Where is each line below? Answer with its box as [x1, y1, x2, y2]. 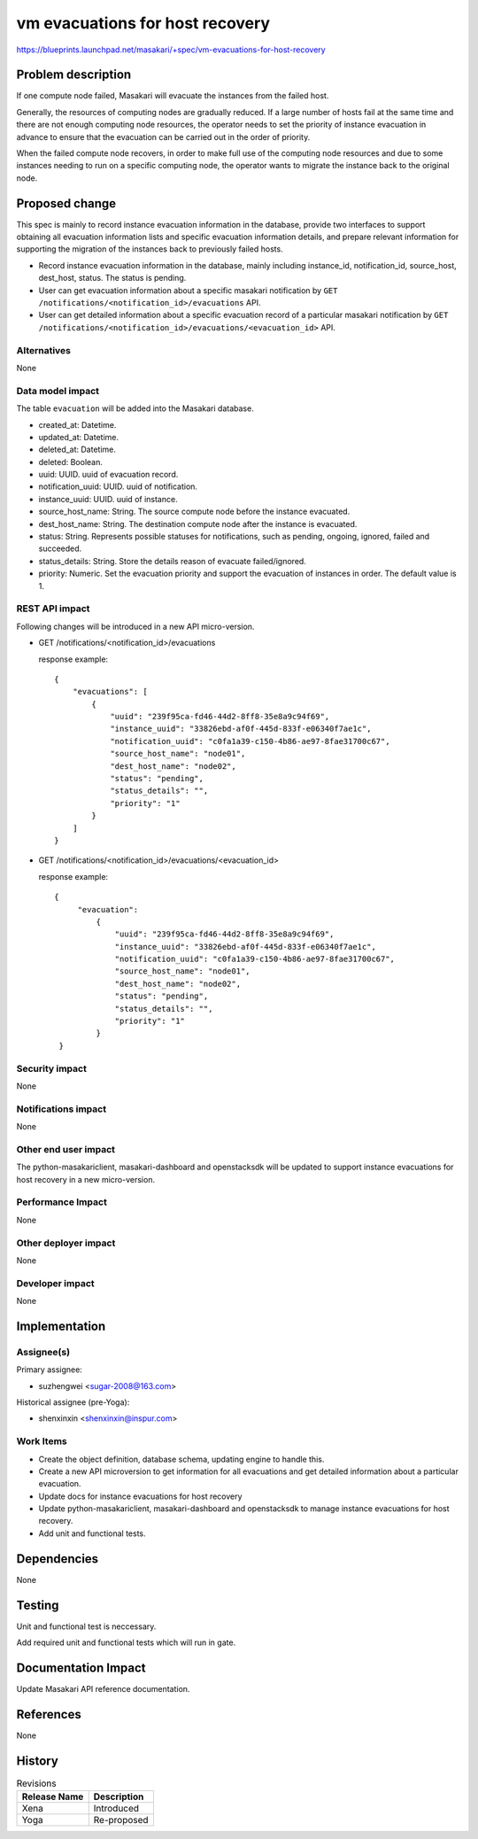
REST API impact [16, 602, 90, 615]
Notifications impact [16, 1103, 106, 1115]
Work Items [16, 1435, 67, 1447]
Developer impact [16, 1276, 95, 1289]
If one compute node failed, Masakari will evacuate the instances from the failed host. [16, 90, 329, 101]
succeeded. [38, 543, 82, 554]
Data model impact [16, 384, 100, 397]
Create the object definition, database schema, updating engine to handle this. [38, 1454, 325, 1464]
